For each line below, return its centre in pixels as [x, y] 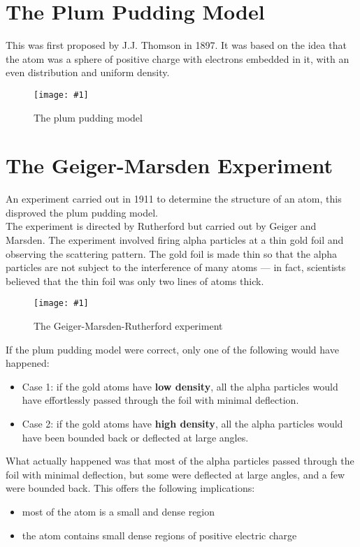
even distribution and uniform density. [88, 72]
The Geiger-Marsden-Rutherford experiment [128, 326]
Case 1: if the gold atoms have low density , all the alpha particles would [180, 386]
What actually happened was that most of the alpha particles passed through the [180, 461]
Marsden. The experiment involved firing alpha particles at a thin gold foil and [175, 240]
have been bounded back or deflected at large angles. [135, 437]
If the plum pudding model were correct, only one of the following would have [172, 349]
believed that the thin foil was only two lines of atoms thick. [135, 280]
